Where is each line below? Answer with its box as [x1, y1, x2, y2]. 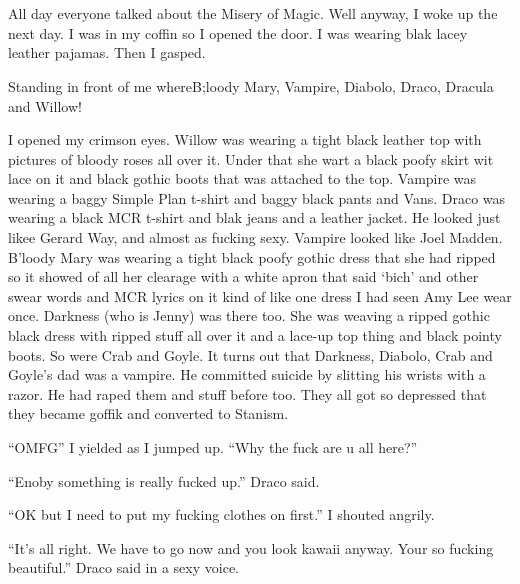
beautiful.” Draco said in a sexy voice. [8, 557, 239, 578]
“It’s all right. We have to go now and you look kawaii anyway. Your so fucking [8, 537, 494, 558]
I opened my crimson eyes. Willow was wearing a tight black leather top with [8, 129, 482, 150]
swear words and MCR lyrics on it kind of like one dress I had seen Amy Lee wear [8, 285, 512, 306]
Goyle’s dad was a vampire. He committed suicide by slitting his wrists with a [8, 364, 486, 385]
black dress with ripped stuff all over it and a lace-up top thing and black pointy [8, 325, 502, 346]
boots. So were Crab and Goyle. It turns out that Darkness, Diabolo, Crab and [8, 344, 493, 365]
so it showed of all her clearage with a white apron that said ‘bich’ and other [8, 266, 479, 287]
